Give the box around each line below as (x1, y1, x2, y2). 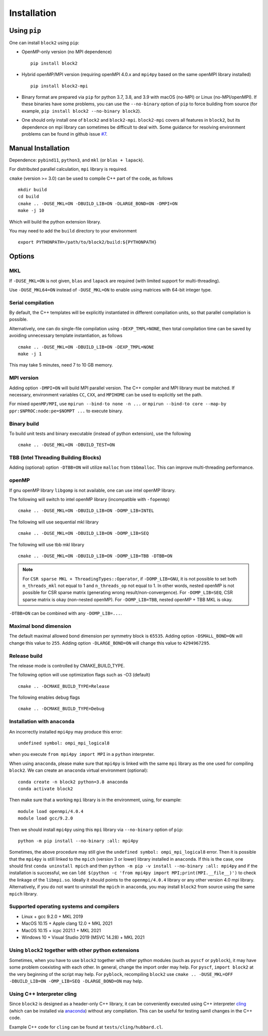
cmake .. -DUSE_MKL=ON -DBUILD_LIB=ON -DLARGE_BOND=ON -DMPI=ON (18, 201, 178, 206)
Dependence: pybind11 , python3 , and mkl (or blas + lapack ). (9, 157, 144, 163)
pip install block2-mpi (30, 83, 88, 89)
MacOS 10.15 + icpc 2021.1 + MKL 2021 (21, 927, 101, 933)
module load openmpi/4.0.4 (18, 809, 84, 814)
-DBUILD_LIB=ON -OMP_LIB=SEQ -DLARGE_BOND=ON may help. (9, 978, 143, 984)
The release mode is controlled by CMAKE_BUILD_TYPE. (9, 663, 125, 668)
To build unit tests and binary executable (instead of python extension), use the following (9, 430, 191, 437)
